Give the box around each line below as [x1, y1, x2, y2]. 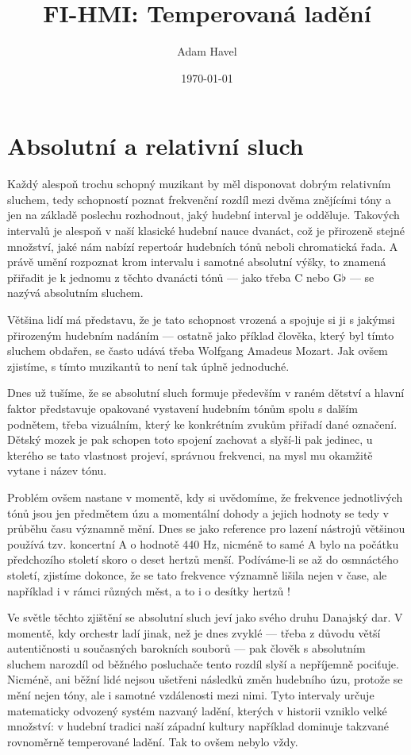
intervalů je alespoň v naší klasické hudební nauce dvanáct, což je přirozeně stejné [7, 222, 405, 239]
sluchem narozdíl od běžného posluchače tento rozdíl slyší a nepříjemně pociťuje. [7, 655, 399, 672]
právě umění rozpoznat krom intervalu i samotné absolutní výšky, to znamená [7, 253, 386, 270]
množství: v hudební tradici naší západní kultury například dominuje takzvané [7, 718, 390, 734]
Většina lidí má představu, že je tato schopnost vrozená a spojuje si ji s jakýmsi [7, 311, 395, 327]
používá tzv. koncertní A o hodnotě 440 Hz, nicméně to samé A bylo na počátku [7, 535, 399, 552]
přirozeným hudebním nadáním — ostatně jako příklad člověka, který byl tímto [7, 326, 394, 343]
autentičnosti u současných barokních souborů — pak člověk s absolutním [7, 640, 366, 657]
